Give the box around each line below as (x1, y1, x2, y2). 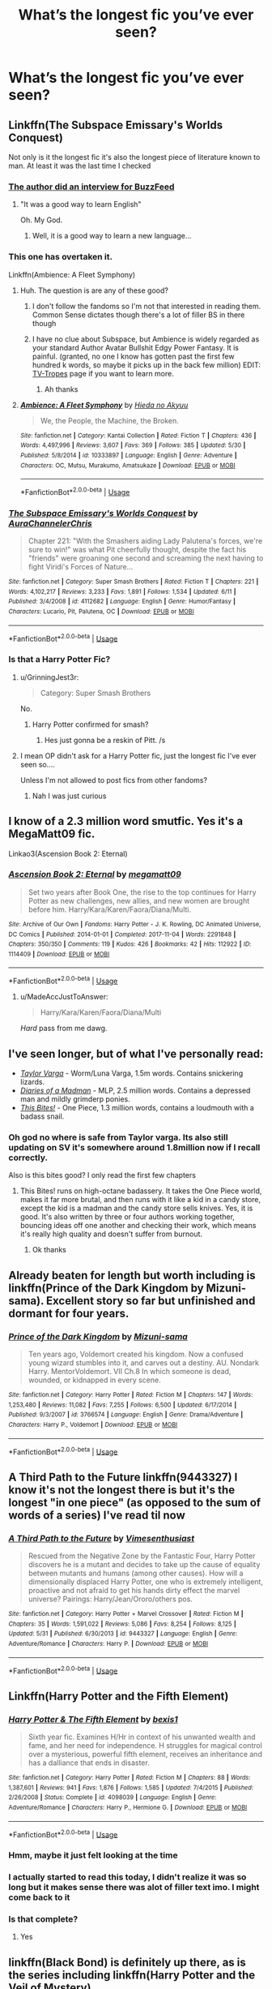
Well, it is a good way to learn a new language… (32, 231, 192, 241)
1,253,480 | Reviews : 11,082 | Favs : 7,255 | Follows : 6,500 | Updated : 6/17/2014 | (8, 1401, 237, 1409)
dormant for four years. (8, 1306, 130, 1320)
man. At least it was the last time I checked (8, 161, 151, 170)
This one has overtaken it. (8, 251, 113, 263)
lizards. (19, 1076, 45, 1086)
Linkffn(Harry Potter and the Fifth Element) (8, 1689, 229, 1703)
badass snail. (19, 1111, 65, 1121)
